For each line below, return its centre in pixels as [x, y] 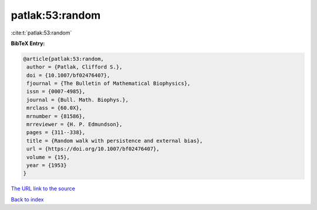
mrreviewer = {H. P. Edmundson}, [75, 125]
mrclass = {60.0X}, [54, 108]
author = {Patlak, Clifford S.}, [75, 67]
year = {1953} [47, 165]
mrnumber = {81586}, [56, 116]
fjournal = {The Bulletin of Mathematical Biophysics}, [109, 84]
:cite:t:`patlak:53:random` [41, 33]
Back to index [27, 199]
